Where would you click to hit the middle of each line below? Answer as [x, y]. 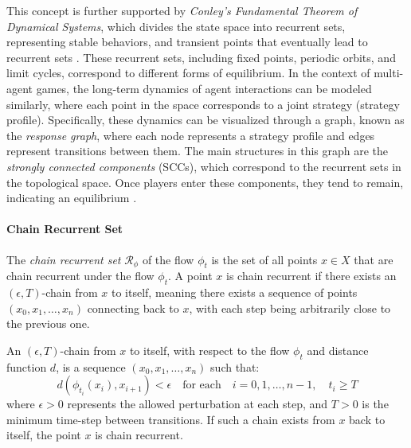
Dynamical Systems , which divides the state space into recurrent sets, [176, 26]
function [27, 366]
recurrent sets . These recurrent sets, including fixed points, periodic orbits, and [201, 57]
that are [374, 259]
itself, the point [44, 435]
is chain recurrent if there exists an [311, 276]
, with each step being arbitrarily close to [290, 308]
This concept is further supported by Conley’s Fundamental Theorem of [182, 10]
